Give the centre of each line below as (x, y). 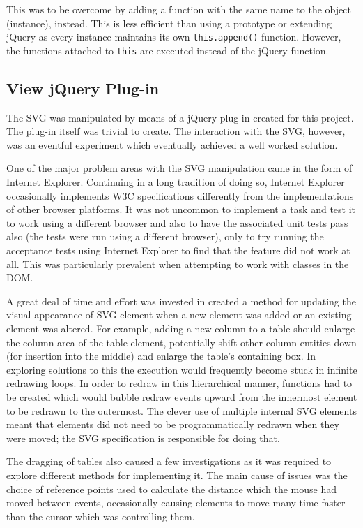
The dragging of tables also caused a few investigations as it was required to (169, 461)
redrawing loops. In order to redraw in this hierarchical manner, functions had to (179, 383)
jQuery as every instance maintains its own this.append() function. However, (174, 37)
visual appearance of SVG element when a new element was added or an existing (179, 315)
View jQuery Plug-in (83, 88)
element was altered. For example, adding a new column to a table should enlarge (181, 329)
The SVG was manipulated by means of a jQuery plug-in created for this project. (180, 117)
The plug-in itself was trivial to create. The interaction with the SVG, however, (176, 131)
